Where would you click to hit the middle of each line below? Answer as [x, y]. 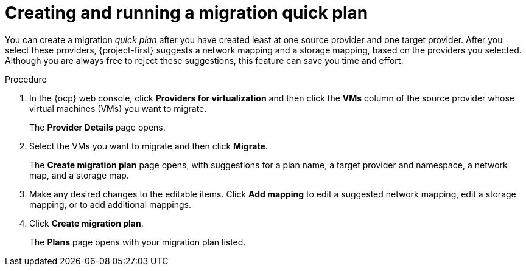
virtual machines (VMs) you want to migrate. [118, 108]
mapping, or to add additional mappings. [110, 204]
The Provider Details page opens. [97, 127]
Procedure [26, 79]
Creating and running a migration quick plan [187, 13]
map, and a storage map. [79, 175]
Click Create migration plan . [86, 223]
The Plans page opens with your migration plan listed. [138, 242]
